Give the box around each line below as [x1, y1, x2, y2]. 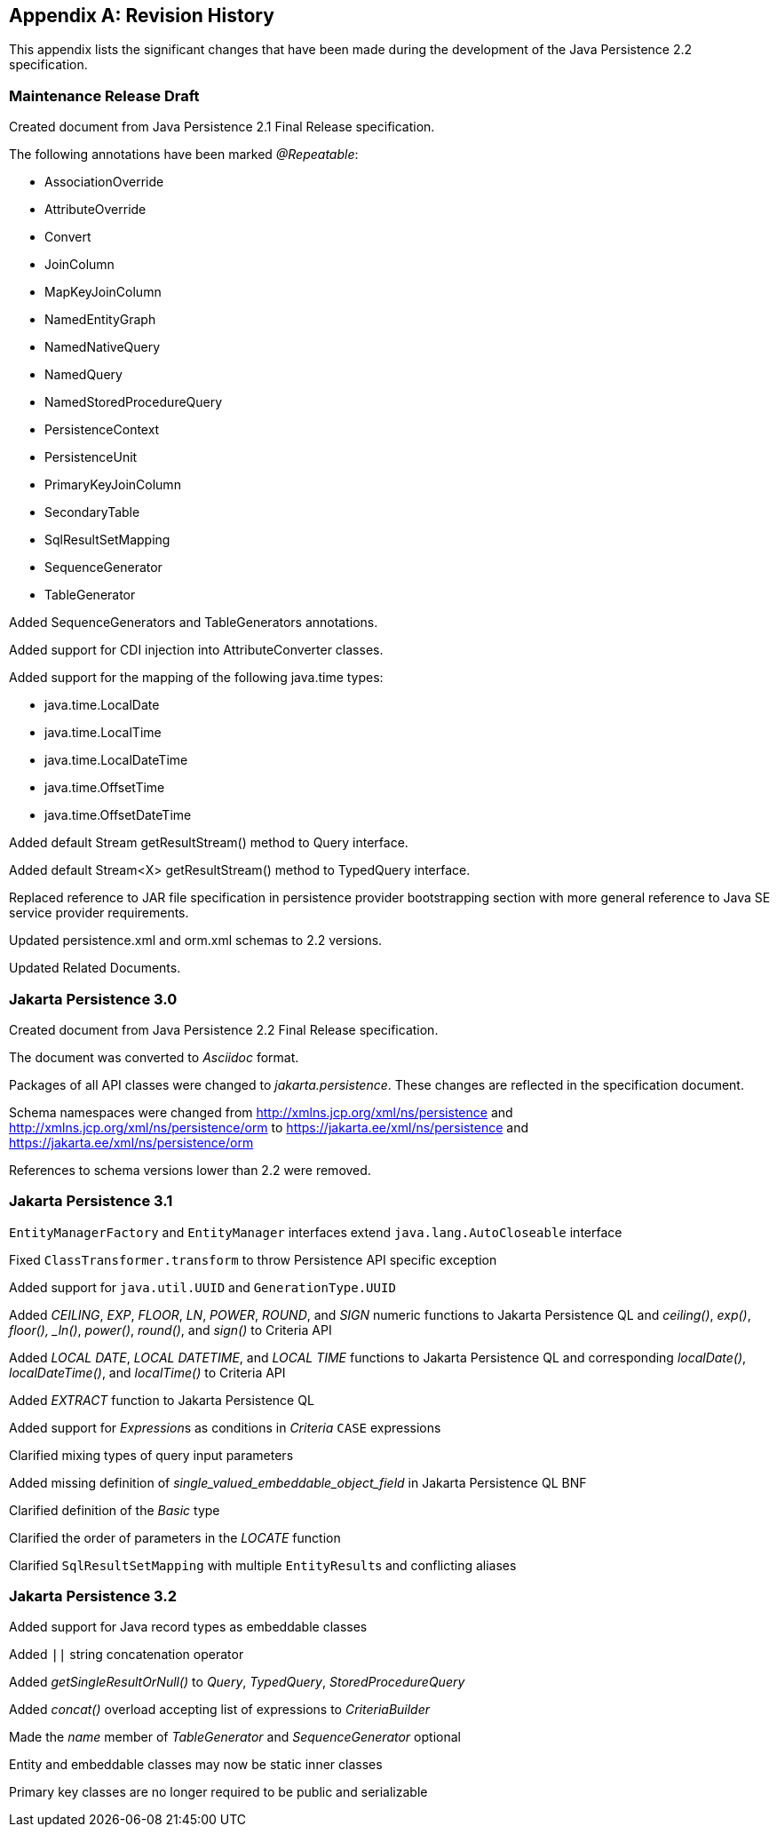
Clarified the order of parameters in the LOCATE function [9, 1529, 341, 1545]
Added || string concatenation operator [9, 1647, 244, 1663]
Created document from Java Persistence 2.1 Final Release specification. [9, 119, 435, 135]
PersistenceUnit [44, 449, 138, 465]
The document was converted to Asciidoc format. [9, 1049, 299, 1065]
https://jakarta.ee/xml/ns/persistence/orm [9, 1134, 254, 1150]
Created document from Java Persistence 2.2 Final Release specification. [9, 1021, 439, 1037]
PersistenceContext [44, 422, 160, 438]
